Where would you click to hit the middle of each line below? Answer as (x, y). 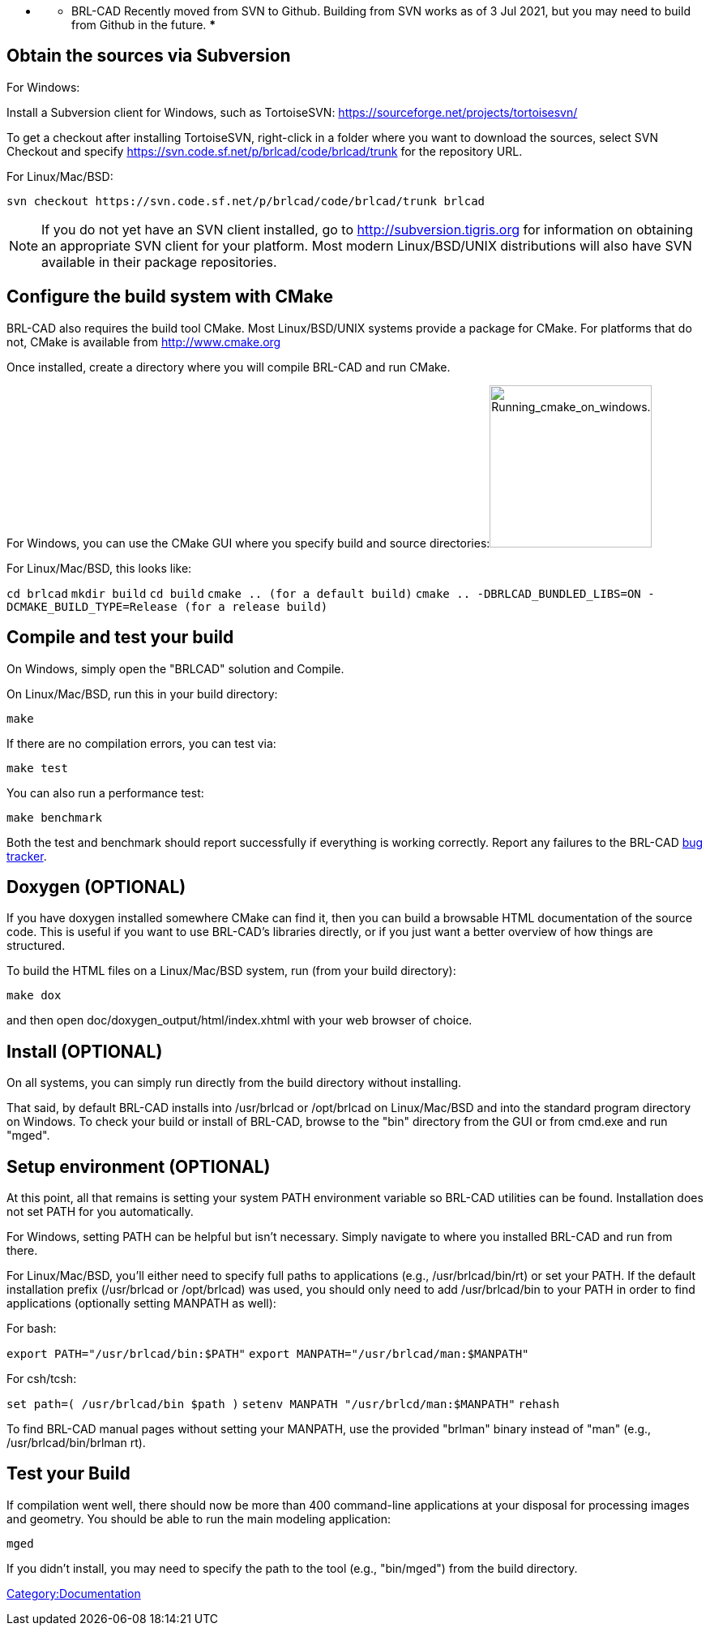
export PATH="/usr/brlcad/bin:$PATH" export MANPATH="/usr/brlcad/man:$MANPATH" (268, 1354)
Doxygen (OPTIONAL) (96, 887)
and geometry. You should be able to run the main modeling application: (199, 1518)
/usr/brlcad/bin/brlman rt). (76, 1443)
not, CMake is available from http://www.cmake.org (144, 341)
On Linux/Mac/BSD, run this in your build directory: (142, 694)
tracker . (27, 856)
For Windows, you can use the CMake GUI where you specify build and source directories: (248, 543)
